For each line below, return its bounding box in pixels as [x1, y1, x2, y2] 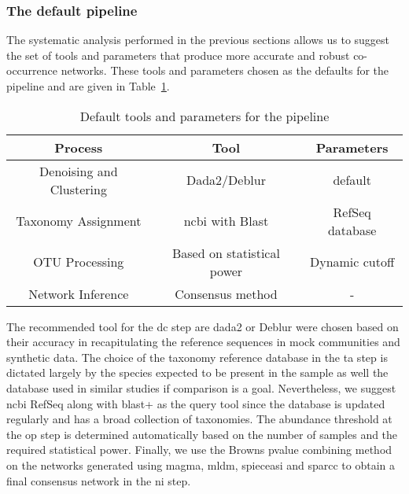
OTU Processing [33, 253, 124, 271]
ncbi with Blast [183, 212, 269, 230]
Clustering [50, 179, 107, 198]
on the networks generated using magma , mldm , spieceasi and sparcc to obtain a [6, 456, 396, 473]
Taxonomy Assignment [16, 212, 142, 230]
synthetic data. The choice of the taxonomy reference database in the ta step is [6, 348, 388, 365]
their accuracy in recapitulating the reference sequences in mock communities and [6, 334, 400, 350]
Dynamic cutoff [309, 253, 395, 271]
